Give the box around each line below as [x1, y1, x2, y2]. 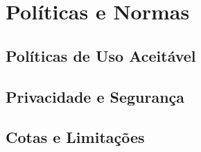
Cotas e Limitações [6, 126, 145, 148]
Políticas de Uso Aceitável [6, 44, 196, 66]
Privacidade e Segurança [6, 85, 185, 107]
